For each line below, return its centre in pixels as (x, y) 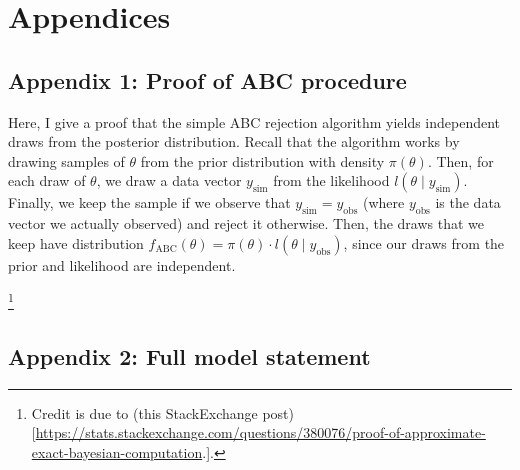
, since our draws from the (424, 242)
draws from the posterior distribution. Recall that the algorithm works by (234, 141)
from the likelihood (331, 180)
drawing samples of (66, 160)
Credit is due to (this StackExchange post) (162, 412)
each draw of (47, 180)
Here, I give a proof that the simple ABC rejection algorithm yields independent (254, 121)
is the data (468, 202)
